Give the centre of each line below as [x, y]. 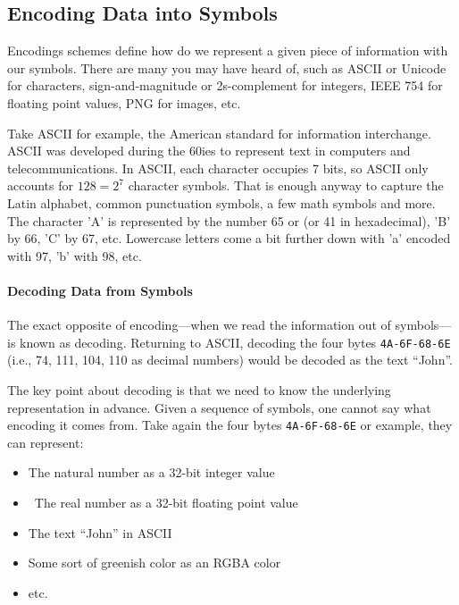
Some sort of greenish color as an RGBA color [154, 563]
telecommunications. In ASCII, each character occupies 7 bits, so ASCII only [218, 168]
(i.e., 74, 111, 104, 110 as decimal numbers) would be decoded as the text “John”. [230, 360]
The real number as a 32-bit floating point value [166, 502]
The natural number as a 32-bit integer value [151, 472]
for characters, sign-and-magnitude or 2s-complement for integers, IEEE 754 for [225, 85]
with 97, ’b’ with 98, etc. [75, 255]
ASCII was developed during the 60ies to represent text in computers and [209, 151]
